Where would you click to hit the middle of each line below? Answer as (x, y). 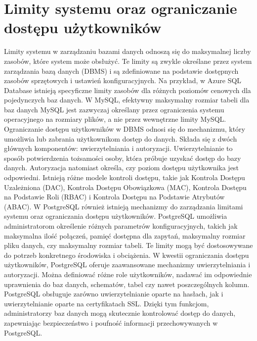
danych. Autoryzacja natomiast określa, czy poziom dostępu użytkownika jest (121, 168)
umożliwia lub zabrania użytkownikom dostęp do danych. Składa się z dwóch (121, 138)
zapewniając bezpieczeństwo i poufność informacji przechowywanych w (111, 322)
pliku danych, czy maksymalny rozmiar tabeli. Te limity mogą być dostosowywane (128, 245)
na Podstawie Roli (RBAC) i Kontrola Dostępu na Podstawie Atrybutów (114, 197)
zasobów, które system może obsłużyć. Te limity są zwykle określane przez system (128, 61)
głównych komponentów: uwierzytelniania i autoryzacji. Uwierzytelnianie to (118, 148)
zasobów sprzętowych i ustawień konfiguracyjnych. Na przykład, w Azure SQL (123, 80)
